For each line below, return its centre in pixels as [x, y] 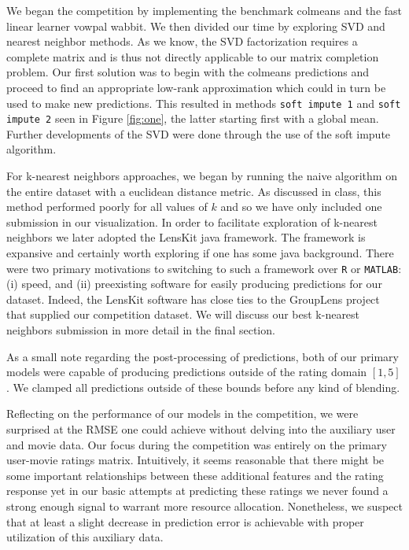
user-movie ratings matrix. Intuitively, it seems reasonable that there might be [195, 460]
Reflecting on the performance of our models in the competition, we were [182, 413]
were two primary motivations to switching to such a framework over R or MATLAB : [204, 268]
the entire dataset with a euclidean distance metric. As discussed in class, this [194, 191]
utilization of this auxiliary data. [85, 537]
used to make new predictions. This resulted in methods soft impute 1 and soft [204, 103]
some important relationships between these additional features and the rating [195, 475]
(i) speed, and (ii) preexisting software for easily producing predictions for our [194, 284]
